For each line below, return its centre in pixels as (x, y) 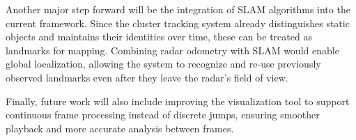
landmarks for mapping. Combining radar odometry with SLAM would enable (172, 50)
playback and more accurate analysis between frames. (120, 128)
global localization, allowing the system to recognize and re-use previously (163, 64)
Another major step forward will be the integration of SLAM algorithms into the (178, 9)
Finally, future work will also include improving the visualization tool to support (178, 101)
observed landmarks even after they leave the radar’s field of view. (147, 77)
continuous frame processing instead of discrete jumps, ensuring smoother (163, 115)
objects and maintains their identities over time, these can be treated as (159, 37)
